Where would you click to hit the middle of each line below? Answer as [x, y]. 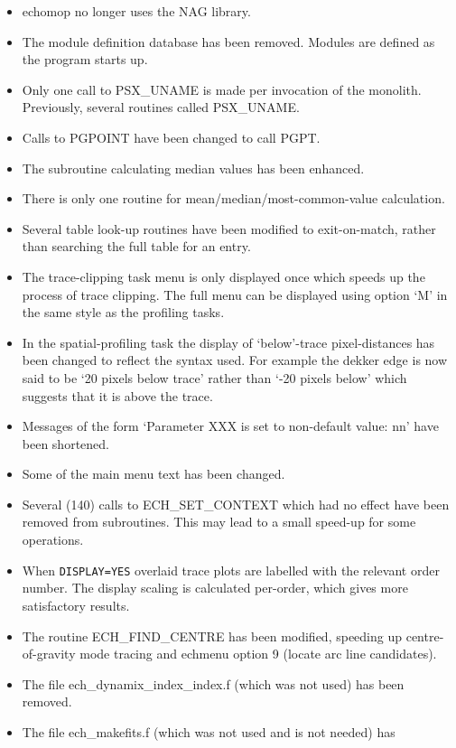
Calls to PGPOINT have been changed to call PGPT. [171, 137]
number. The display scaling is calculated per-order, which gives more [215, 588]
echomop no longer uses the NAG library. [136, 11]
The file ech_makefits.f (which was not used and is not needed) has [209, 731]
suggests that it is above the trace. [117, 395]
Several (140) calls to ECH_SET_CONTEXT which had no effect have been [236, 504]
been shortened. [65, 443]
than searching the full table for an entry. [136, 246]
